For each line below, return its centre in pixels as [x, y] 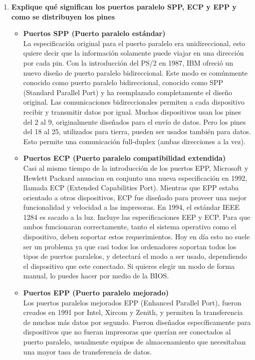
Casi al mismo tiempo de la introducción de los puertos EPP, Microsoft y [136, 167]
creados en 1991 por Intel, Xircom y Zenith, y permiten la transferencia [133, 312]
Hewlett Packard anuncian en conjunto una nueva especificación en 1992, [135, 177]
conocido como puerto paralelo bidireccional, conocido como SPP [123, 82]
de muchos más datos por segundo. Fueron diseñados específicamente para [137, 322]
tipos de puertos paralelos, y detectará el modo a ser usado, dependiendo [135, 256]
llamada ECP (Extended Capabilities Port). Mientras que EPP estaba [131, 188]
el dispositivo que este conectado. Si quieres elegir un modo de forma [129, 266]
